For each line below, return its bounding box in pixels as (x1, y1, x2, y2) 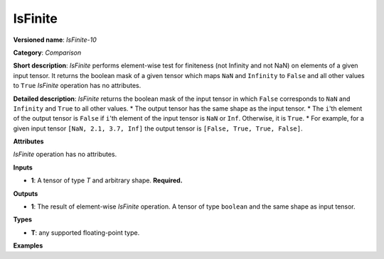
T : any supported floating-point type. (31, 228, 140, 237)
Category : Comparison (13, 48, 82, 57)
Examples (13, 241, 43, 250)
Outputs (13, 189, 38, 198)
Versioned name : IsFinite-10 (13, 35, 97, 44)
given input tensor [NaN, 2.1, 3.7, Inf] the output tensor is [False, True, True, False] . (13, 124, 303, 133)
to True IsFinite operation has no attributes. (13, 82, 142, 90)
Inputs (13, 163, 33, 172)
